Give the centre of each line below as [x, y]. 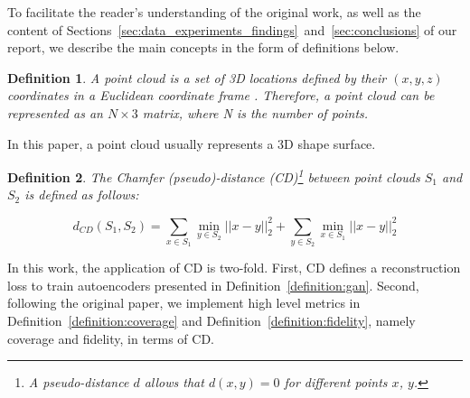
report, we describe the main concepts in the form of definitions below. [203, 47]
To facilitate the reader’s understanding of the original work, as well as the [214, 12]
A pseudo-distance [79, 382]
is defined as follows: [82, 194]
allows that [174, 382]
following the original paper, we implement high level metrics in [184, 303]
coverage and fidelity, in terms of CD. [111, 338]
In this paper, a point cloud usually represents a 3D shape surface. [192, 143]
